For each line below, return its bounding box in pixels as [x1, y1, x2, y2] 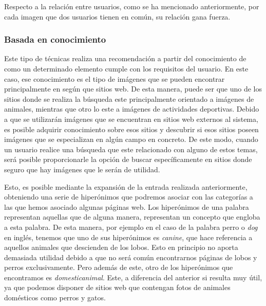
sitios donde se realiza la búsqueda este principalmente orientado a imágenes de [4, 93, 254, 104]
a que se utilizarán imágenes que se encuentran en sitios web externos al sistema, [4, 113, 258, 124]
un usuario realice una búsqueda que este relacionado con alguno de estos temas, [4, 143, 258, 154]
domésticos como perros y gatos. [4, 292, 106, 303]
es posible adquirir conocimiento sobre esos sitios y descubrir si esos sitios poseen [4, 123, 259, 134]
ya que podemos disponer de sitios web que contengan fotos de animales [4, 282, 231, 293]
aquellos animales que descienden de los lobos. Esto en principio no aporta [4, 242, 238, 253]
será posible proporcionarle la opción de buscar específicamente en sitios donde [4, 154, 252, 165]
